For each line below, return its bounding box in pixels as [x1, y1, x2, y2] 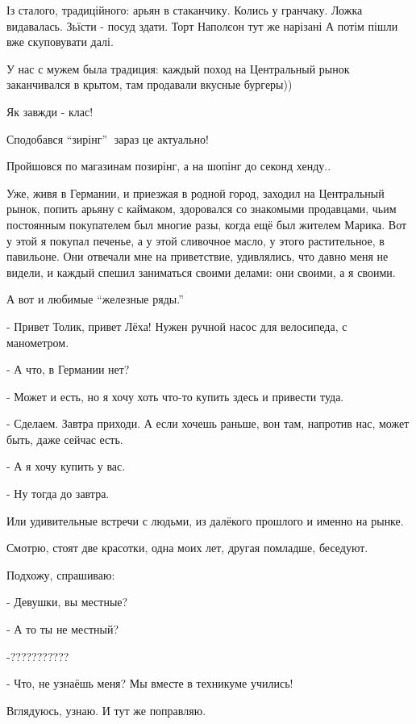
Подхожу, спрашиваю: [6, 566, 115, 583]
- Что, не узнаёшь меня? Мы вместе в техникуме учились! [6, 675, 293, 692]
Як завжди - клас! [6, 103, 94, 119]
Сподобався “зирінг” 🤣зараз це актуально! [6, 130, 209, 147]
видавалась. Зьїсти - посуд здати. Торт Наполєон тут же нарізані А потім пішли [6, 17, 398, 34]
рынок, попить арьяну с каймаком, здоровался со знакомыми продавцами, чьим [6, 200, 397, 217]
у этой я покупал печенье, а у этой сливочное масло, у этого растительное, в [6, 232, 385, 249]
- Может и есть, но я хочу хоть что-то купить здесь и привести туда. [6, 387, 344, 404]
